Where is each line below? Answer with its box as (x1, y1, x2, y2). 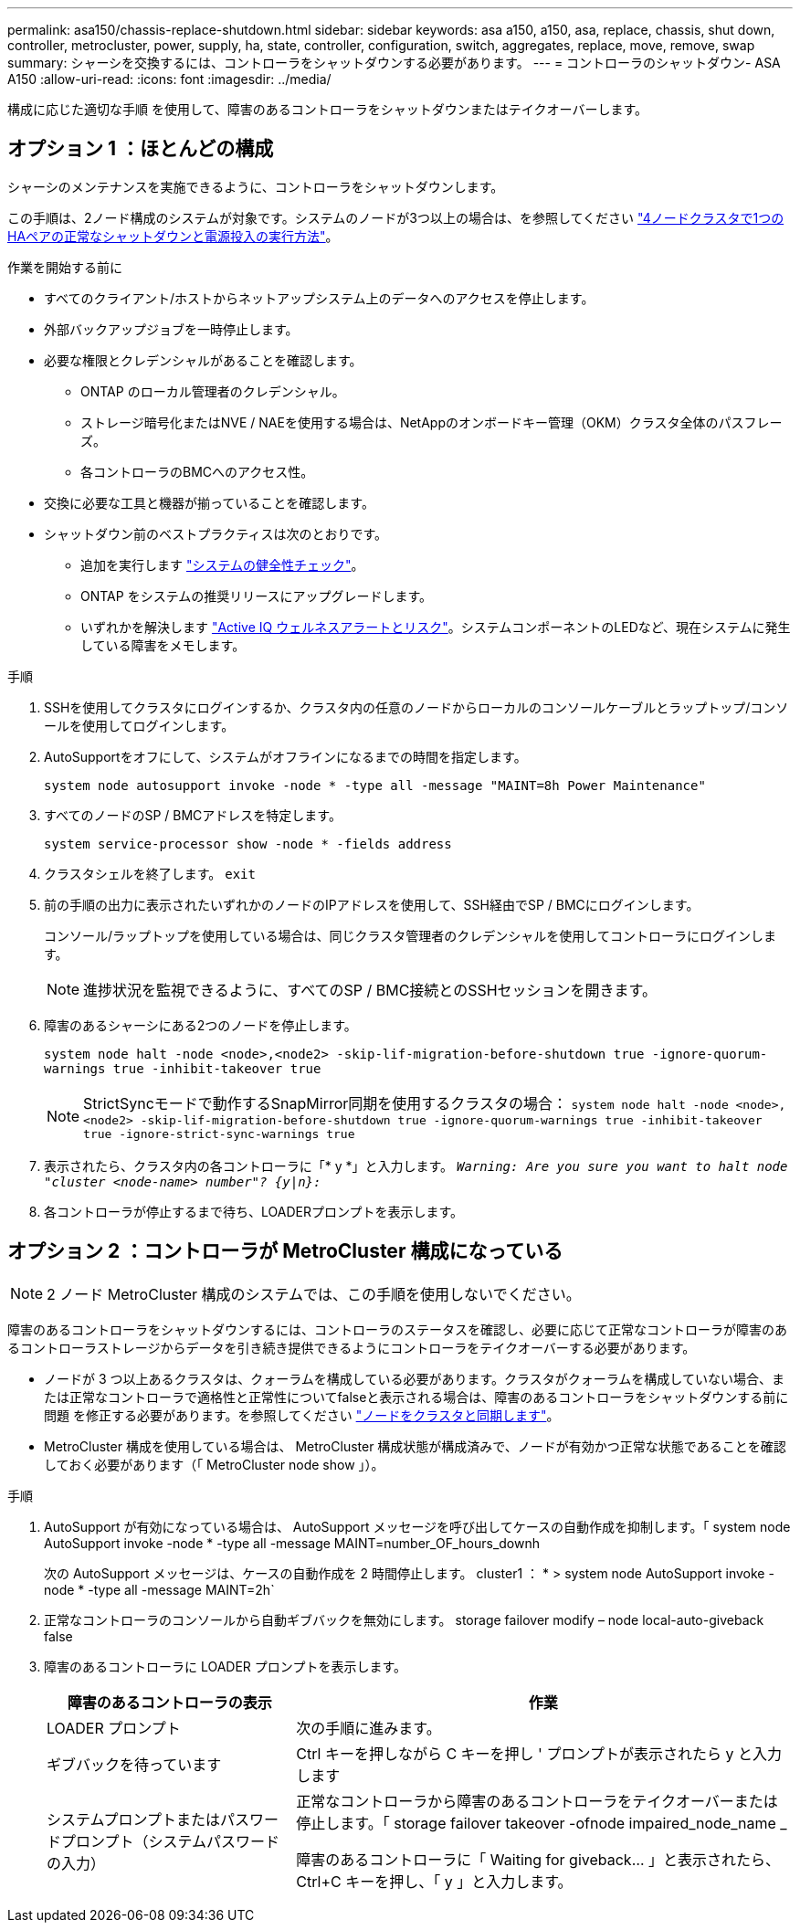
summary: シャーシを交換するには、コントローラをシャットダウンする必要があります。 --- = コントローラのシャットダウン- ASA (7, 55, 781, 70)
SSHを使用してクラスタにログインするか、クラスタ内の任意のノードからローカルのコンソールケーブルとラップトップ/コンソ (44, 699, 789, 715)
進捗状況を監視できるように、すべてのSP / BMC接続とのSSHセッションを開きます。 (83, 980, 658, 999)
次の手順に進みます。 (296, 1718, 441, 1737)
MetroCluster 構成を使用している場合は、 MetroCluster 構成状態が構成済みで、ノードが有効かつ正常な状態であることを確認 (44, 1438, 786, 1454)
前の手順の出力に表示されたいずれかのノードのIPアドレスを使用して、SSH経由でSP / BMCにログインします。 (44, 896, 700, 912)
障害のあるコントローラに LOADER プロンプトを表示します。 (44, 1658, 406, 1674)
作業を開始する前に (7, 258, 122, 275)
